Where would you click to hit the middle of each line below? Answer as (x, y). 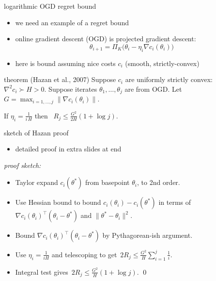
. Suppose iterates (71, 89)
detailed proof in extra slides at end (68, 149)
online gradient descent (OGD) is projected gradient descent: (106, 39)
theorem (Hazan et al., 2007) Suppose (60, 79)
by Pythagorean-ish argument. (147, 235)
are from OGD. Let (153, 89)
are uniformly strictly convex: (169, 79)
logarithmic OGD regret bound (50, 6)
